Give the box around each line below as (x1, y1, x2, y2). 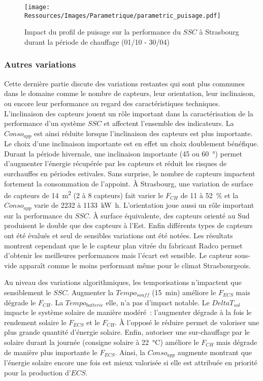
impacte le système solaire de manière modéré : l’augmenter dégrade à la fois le (4, 307, 252, 317)
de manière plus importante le (4, 346, 97, 357)
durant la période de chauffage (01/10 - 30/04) (24, 36, 170, 47)
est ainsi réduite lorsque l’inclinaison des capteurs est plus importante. (34, 128, 253, 138)
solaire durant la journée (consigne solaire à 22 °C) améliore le (4, 336, 199, 347)
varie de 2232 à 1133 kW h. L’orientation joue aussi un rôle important (34, 200, 254, 210)
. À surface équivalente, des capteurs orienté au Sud (88, 210, 250, 220)
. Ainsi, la (115, 346, 146, 357)
